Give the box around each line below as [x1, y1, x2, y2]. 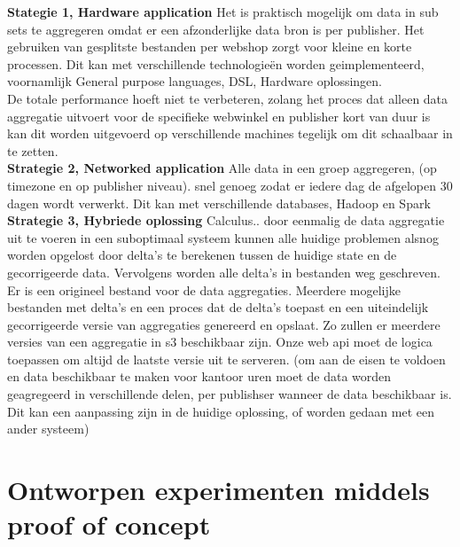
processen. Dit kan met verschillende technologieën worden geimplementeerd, [7, 54, 425, 73]
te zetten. [7, 141, 58, 160]
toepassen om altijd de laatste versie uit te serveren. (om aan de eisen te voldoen [7, 349, 446, 368]
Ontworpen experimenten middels [7, 472, 430, 508]
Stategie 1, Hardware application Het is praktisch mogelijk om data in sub [7, 3, 439, 20]
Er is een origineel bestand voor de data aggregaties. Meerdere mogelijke [7, 280, 401, 299]
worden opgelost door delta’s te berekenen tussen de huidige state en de [7, 246, 397, 264]
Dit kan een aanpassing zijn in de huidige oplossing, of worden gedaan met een [7, 402, 434, 420]
